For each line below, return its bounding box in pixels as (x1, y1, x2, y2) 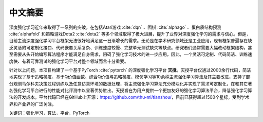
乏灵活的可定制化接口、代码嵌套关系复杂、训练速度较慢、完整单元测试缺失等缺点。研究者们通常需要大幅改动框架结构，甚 (9, 44, 252, 51)
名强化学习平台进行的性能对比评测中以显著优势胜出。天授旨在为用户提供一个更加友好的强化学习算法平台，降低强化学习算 (9, 87, 252, 93)
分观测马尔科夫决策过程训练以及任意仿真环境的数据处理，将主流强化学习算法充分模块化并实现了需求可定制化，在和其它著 (9, 81, 252, 87)
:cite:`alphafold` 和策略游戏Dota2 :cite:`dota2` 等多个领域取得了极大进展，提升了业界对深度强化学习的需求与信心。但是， (9, 31, 251, 36)
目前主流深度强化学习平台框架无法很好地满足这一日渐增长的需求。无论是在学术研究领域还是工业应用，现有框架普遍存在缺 (9, 38, 252, 44)
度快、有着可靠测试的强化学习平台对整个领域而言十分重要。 (9, 58, 129, 64)
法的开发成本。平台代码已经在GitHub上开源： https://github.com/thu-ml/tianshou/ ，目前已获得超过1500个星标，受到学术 (9, 94, 250, 100)
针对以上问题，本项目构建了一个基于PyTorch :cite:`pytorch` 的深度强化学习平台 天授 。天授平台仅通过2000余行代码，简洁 (9, 67, 251, 73)
